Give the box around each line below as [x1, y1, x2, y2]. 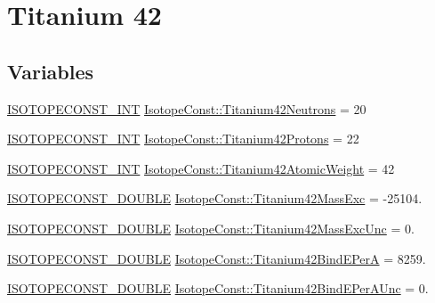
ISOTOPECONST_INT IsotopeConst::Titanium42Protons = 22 [7, 129, 359, 148]
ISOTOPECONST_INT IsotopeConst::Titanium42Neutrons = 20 [7, 99, 367, 118]
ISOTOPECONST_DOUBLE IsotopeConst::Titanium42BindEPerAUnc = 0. [7, 279, 429, 298]
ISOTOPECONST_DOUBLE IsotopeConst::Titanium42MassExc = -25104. [7, 189, 423, 208]
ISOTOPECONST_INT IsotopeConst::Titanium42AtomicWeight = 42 [7, 159, 395, 177]
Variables [7, 57, 94, 85]
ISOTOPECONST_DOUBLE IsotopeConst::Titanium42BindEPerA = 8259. [7, 249, 426, 267]
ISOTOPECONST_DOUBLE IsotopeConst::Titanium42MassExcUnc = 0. [7, 218, 415, 237]
